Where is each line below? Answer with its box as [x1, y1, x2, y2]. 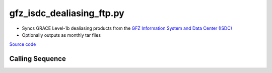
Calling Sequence [9, 54, 66, 63]
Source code [9, 41, 36, 47]
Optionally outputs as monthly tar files [22, 32, 101, 38]
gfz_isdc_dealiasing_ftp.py [9, 8, 124, 19]
